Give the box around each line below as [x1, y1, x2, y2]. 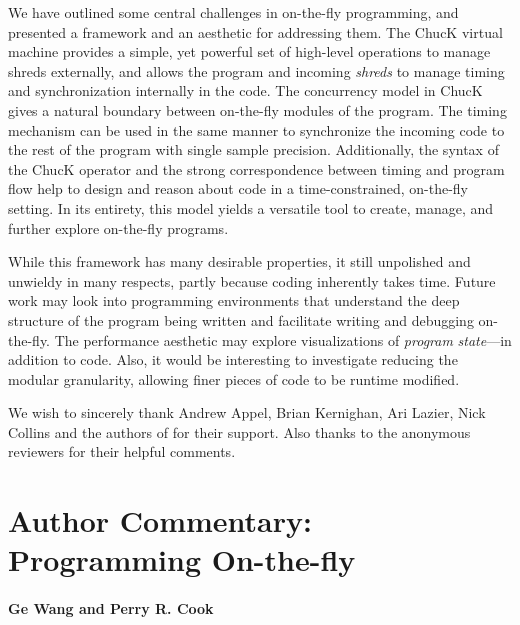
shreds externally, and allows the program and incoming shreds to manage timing [8, 60, 505, 81]
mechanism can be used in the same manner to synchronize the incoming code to [8, 119, 505, 140]
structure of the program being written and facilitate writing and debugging [8, 309, 474, 330]
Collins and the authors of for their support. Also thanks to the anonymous [8, 421, 471, 442]
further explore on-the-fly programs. [8, 217, 229, 238]
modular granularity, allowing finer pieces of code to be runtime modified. [8, 368, 460, 389]
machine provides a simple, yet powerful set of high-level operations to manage [8, 41, 491, 62]
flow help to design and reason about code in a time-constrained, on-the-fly [8, 178, 468, 199]
